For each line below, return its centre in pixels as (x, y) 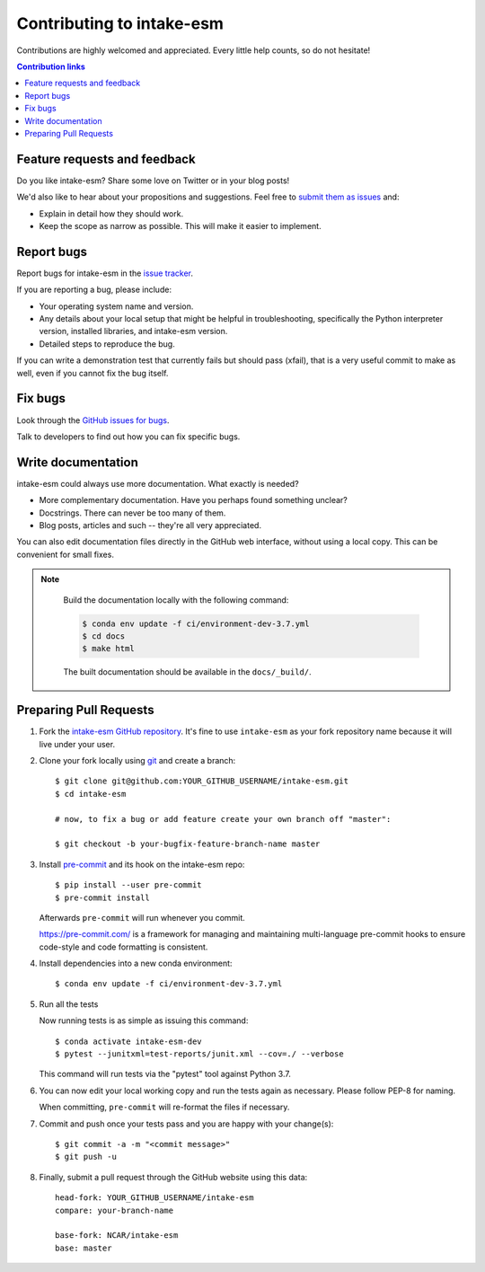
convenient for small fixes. (65, 554)
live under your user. (77, 744)
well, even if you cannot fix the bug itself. (93, 373)
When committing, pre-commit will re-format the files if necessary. (164, 1107)
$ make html (108, 649)
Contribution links (51, 66)
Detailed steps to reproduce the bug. (107, 344)
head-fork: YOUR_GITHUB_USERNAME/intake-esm (155, 1198)
